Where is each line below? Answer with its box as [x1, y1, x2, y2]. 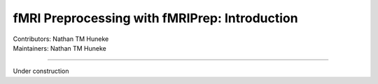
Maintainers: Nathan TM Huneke [13, 44, 106, 52]
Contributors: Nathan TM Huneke [13, 35, 109, 43]
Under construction [13, 67, 69, 76]
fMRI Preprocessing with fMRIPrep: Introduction [13, 10, 298, 26]
